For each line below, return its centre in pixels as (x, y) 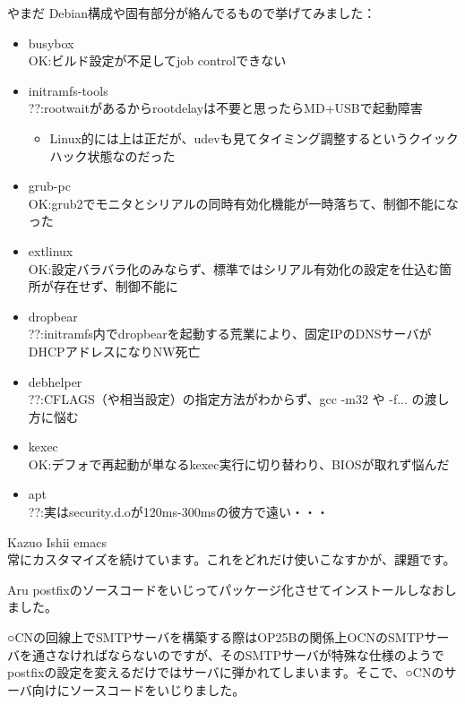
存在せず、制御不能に (116, 286)
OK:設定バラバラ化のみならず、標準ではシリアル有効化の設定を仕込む (233, 268)
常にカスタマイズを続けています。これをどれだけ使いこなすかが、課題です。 (232, 559)
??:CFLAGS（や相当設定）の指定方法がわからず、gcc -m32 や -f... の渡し (239, 399)
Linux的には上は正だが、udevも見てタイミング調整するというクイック (254, 137)
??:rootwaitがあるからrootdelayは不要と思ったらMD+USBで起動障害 (225, 108)
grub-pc (49, 186)
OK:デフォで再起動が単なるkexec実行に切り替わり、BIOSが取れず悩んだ (239, 464)
